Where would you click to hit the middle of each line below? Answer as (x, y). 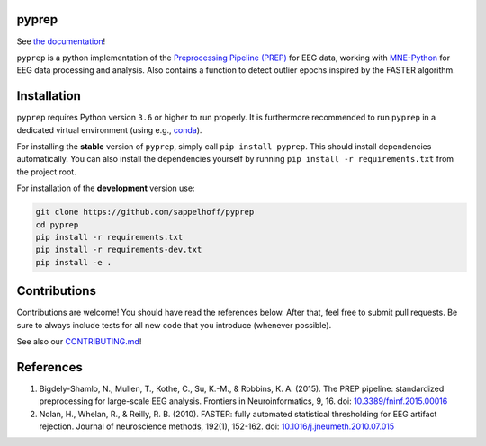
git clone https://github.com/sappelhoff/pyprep (145, 212)
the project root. (46, 172)
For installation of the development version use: (106, 188)
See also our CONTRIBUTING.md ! (79, 341)
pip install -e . (74, 262)
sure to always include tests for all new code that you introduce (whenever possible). (174, 325)
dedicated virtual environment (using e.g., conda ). (109, 129)
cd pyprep (57, 224)
